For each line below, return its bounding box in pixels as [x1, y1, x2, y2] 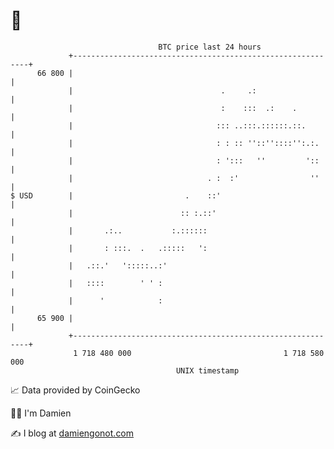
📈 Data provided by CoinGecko [10, 384, 141, 396]
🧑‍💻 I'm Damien [10, 407, 72, 419]
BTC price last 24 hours [158, 42, 262, 52]
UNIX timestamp [175, 365, 240, 376]
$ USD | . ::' [10, 190, 222, 201]
